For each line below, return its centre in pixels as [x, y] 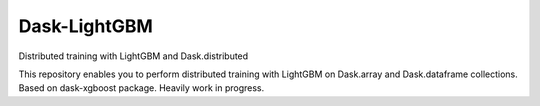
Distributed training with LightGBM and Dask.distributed [133, 56]
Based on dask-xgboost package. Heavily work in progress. [141, 88]
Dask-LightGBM [86, 26]
